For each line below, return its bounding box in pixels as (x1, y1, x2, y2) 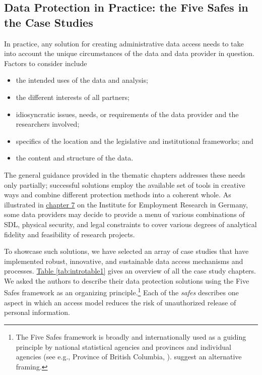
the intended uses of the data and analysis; (16, 75, 148, 85)
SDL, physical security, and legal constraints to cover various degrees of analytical (4, 219, 257, 229)
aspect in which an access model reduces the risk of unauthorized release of (4, 297, 236, 307)
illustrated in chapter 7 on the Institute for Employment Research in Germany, (4, 199, 248, 209)
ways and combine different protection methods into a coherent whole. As (4, 189, 231, 200)
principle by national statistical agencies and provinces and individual (16, 341, 231, 352)
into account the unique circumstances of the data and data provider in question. (4, 48, 254, 59)
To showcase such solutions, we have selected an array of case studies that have (4, 246, 249, 256)
